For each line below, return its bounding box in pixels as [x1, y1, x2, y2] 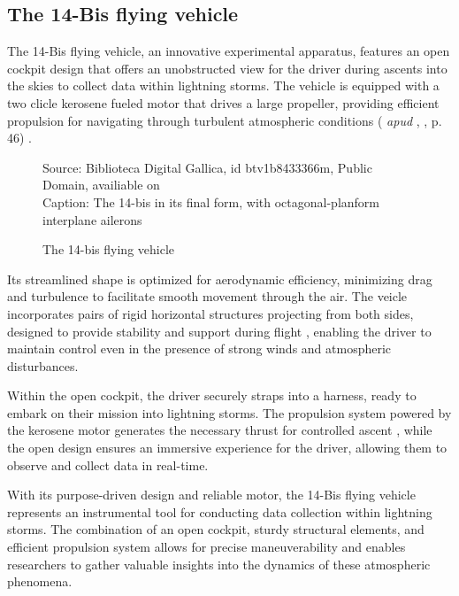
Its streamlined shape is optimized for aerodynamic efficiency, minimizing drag [7, 269, 432, 288]
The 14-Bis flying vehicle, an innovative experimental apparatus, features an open [7, 42, 450, 60]
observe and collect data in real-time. [7, 455, 209, 474]
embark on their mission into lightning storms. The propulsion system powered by [7, 403, 452, 422]
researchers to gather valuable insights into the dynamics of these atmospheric [7, 554, 431, 573]
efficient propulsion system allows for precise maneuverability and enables [7, 538, 406, 556]
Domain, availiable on [42, 175, 160, 194]
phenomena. [7, 572, 73, 591]
